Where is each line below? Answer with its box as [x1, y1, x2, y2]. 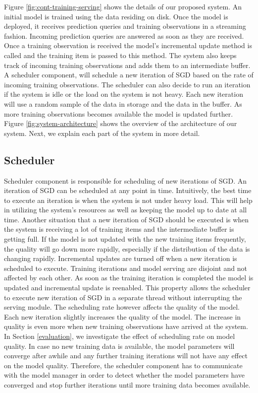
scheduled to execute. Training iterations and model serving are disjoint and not [4, 262, 247, 273]
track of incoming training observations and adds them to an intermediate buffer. [4, 60, 251, 70]
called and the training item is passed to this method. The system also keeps [4, 50, 237, 60]
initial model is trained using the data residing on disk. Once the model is [4, 11, 228, 21]
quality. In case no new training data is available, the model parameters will [4, 340, 235, 351]
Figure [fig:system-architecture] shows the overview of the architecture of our [4, 118, 237, 129]
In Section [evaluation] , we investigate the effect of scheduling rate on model [4, 331, 235, 341]
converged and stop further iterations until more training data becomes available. [4, 379, 251, 390]
